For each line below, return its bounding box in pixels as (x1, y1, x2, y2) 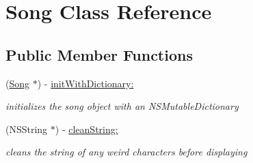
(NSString (5, 121, 48, 136)
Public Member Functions (5, 44, 193, 65)
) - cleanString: (55, 121, 118, 136)
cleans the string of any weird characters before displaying (5, 145, 248, 159)
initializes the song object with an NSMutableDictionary (5, 99, 239, 113)
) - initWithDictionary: (37, 76, 134, 90)
